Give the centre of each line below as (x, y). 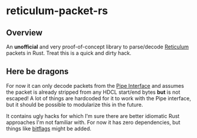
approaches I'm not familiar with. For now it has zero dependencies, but (93, 122)
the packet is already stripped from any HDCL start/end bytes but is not (93, 92)
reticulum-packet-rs (57, 11)
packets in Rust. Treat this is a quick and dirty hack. (69, 53)
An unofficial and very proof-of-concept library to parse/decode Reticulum (98, 47)
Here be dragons (37, 72)
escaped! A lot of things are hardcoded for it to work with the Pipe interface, (99, 98)
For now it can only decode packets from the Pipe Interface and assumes (95, 86)
